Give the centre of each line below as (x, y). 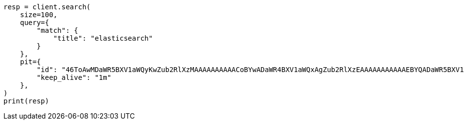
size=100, (39, 15)
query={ (34, 23)
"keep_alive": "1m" (74, 77)
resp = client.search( (47, 7)
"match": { (57, 30)
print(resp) (26, 101)
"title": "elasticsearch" (103, 38)
